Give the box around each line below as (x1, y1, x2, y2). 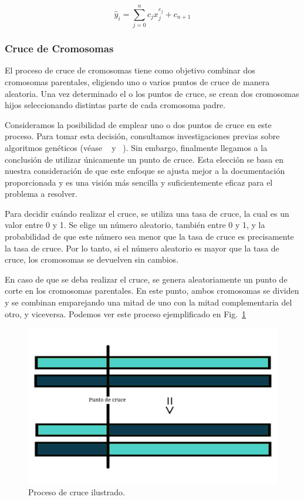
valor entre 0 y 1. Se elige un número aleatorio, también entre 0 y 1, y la (5, 219, 265, 231)
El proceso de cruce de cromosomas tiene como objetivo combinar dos (5, 64, 255, 76)
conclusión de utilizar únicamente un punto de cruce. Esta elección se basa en (5, 153, 283, 165)
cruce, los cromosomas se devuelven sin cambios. (5, 253, 179, 266)
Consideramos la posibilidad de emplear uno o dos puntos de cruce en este (5, 118, 272, 130)
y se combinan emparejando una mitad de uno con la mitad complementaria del (5, 296, 292, 308)
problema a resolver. (5, 187, 77, 200)
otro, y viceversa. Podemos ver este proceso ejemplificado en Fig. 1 (5, 307, 246, 320)
